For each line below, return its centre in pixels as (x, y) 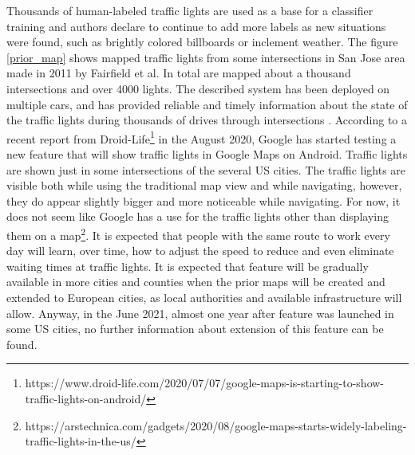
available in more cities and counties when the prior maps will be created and (196, 282)
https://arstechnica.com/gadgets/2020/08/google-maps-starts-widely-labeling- (216, 425)
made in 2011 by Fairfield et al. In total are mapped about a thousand (179, 73)
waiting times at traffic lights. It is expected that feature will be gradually (188, 266)
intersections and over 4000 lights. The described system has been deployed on (198, 88)
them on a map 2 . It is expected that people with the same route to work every (198, 233)
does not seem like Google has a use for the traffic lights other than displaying (198, 216)
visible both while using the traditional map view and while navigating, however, (204, 185)
